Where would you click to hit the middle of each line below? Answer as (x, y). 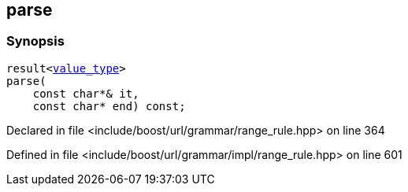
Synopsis (35, 41)
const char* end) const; (109, 106)
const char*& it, (86, 93)
